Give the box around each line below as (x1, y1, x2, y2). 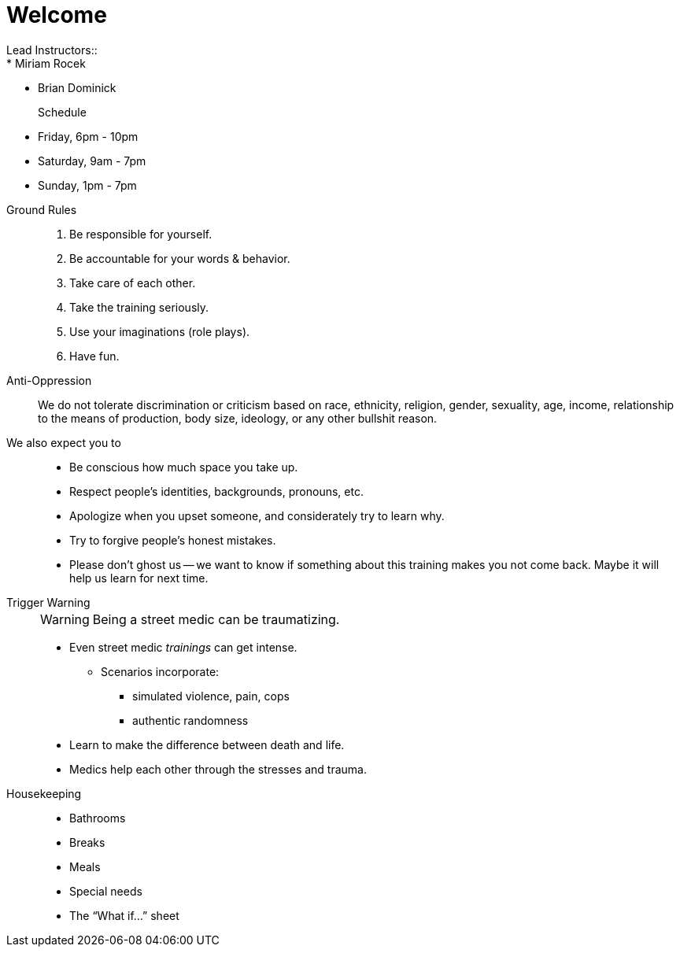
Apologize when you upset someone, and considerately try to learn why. (69, 508, 445, 523)
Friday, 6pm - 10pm (38, 129, 139, 143)
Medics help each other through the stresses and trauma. (69, 762, 367, 776)
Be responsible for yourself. (69, 227, 213, 241)
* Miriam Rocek (6, 56, 86, 70)
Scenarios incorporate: (101, 664, 220, 678)
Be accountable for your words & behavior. (69, 251, 290, 265)
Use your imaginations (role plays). (69, 324, 250, 338)
